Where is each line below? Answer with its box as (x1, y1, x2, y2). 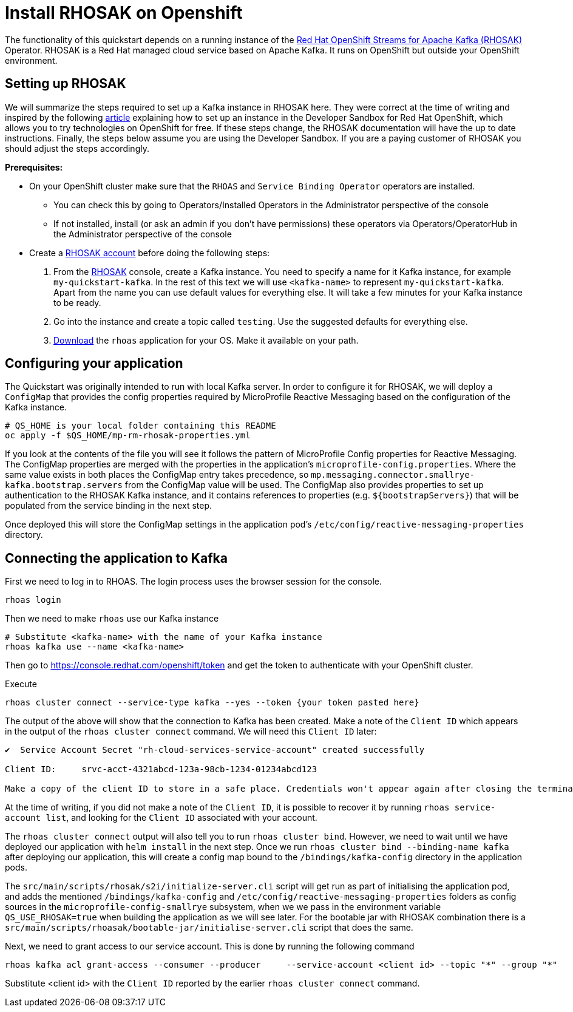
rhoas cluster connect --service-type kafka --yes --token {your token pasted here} (5, 698, 419, 708)
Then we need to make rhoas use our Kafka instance (5, 613, 219, 624)
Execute (5, 679, 37, 690)
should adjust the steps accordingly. (5, 143, 149, 154)
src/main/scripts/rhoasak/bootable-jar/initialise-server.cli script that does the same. (5, 922, 413, 933)
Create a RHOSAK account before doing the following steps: (29, 247, 270, 258)
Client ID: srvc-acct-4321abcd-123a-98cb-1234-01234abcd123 (5, 764, 317, 775)
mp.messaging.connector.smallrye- (311, 470, 475, 480)
